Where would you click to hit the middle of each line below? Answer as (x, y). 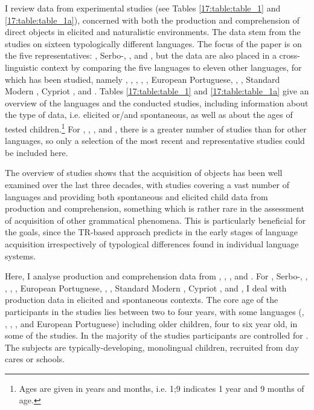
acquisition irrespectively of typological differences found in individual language (152, 243)
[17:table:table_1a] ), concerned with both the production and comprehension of (152, 20)
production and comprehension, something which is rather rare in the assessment (155, 208)
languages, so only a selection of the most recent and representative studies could (155, 141)
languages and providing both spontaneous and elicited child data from (136, 196)
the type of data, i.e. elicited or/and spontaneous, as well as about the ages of (149, 115)
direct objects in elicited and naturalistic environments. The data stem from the (153, 32)
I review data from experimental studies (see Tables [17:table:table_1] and (143, 8)
